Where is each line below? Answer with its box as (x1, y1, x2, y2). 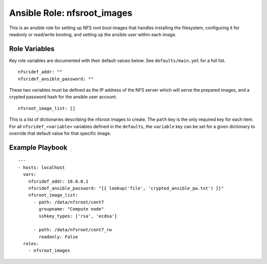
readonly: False (39, 234, 78, 240)
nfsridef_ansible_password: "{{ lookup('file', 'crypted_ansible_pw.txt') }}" (28, 185, 224, 191)
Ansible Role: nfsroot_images (9, 7, 133, 18)
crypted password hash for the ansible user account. (9, 94, 117, 100)
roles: (23, 241, 39, 247)
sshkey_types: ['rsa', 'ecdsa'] (39, 213, 117, 219)
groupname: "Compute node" (39, 206, 104, 212)
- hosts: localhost (18, 164, 65, 170)
